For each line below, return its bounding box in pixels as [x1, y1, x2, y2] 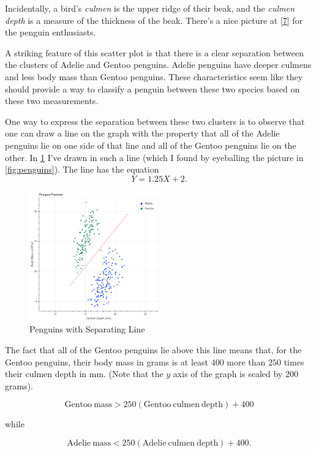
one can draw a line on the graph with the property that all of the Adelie [5, 127, 280, 140]
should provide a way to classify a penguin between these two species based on [5, 82, 300, 95]
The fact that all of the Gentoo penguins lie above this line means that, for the [5, 343, 302, 356]
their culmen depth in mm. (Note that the [5, 367, 164, 380]
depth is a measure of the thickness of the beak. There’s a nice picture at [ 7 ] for [5, 13, 303, 26]
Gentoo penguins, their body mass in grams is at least [5, 355, 208, 368]
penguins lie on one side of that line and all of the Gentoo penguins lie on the [5, 138, 296, 151]
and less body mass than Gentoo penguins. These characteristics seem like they [5, 70, 303, 83]
